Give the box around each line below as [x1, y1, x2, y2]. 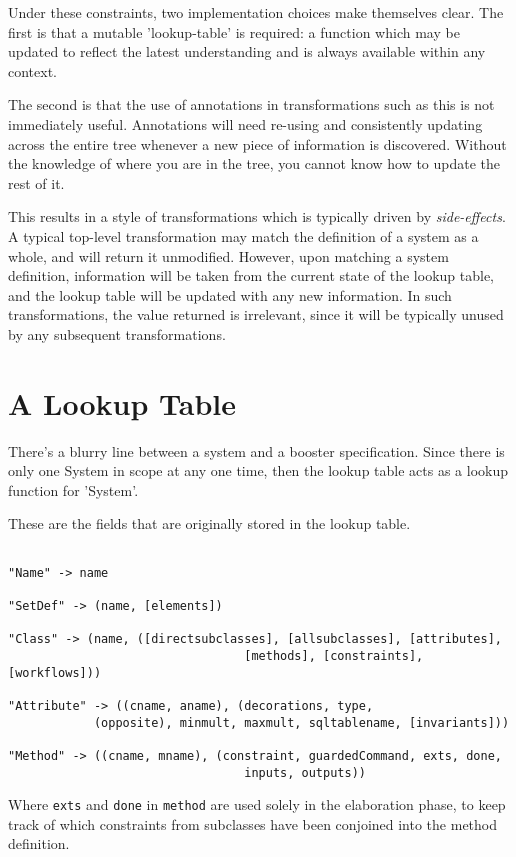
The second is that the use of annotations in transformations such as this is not [8, 94, 495, 115]
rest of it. [8, 172, 65, 193]
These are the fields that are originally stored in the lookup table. [8, 513, 411, 534]
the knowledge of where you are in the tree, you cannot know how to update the [8, 153, 501, 174]
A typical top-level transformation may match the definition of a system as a [8, 225, 479, 246]
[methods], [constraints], [244, 648, 424, 663]
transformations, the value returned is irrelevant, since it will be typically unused [8, 304, 504, 325]
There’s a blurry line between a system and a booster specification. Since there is [8, 440, 505, 461]
